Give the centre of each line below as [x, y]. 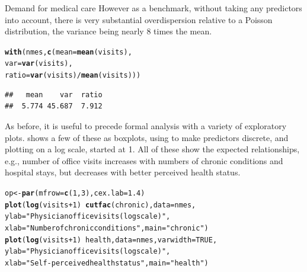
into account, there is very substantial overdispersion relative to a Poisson [139, 19]
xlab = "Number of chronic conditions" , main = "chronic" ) [107, 228]
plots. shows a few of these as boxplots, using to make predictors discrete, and [147, 137]
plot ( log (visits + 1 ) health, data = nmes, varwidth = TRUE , [111, 240]
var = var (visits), [39, 64]
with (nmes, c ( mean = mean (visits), [68, 52]
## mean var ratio [54, 95]
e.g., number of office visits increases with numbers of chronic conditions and [144, 160]
